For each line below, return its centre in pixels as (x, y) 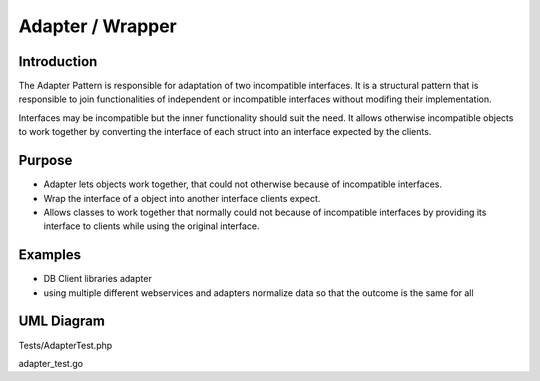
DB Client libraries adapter (97, 279)
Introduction (58, 61)
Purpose (45, 160)
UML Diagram (61, 321)
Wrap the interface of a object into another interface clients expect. (182, 198)
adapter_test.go (51, 363)
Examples (50, 255)
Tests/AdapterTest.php (65, 345)
